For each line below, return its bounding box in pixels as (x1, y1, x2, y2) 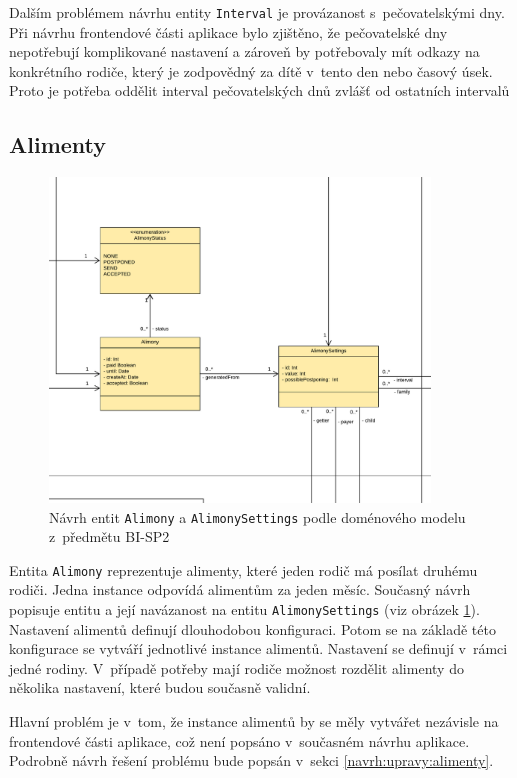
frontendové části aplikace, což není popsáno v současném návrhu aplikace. (9, 730, 470, 751)
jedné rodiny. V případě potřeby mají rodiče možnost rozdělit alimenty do (9, 657, 464, 678)
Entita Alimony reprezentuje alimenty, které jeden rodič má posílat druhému (9, 559, 478, 580)
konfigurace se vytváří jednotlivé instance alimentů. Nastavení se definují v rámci (9, 638, 508, 659)
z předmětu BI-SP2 (49, 526, 170, 547)
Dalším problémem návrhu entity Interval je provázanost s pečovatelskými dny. (9, 2, 505, 22)
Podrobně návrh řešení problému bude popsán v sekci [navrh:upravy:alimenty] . (9, 750, 494, 771)
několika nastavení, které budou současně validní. (9, 677, 311, 698)
